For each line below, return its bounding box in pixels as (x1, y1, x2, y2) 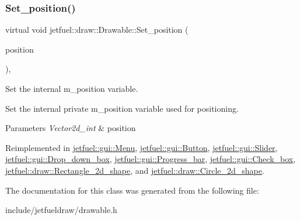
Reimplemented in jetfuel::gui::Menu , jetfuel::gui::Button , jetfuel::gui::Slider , (5, 141, 278, 153)
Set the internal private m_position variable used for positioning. (5, 102, 239, 114)
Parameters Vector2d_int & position (5, 122, 136, 134)
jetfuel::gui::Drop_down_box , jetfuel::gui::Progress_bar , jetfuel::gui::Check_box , (5, 153, 296, 165)
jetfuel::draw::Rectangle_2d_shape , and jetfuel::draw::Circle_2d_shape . (5, 164, 264, 176)
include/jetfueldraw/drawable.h (5, 204, 117, 216)
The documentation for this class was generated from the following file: (5, 184, 259, 196)
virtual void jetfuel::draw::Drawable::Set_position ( (5, 23, 189, 36)
